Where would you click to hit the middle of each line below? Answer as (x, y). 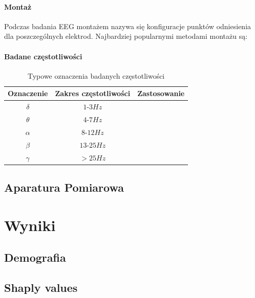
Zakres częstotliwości (93, 93)
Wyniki (30, 225)
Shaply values (41, 288)
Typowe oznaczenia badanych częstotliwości (96, 75)
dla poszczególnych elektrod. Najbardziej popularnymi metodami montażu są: (126, 36)
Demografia (35, 257)
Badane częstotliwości (43, 56)
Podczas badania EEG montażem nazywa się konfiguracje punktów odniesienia (128, 26)
